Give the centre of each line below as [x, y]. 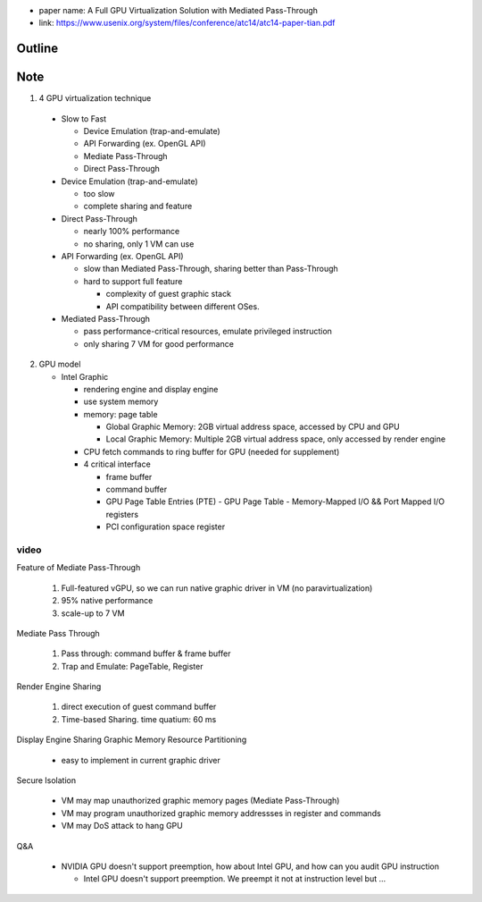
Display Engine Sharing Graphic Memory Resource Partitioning [132, 740]
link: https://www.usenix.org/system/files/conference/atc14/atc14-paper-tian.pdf [187, 23]
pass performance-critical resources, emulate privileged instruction [208, 332]
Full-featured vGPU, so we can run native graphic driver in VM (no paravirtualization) [217, 588]
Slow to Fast [84, 118]
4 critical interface [117, 464]
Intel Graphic [85, 376]
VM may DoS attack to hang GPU [122, 826]
